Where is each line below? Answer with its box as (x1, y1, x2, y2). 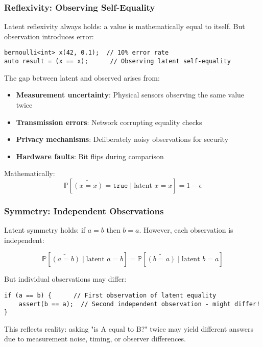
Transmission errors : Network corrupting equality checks (16, 116, 202, 127)
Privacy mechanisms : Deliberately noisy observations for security (16, 134, 229, 144)
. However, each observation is (139, 225, 233, 235)
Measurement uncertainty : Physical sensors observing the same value (16, 89, 245, 100)
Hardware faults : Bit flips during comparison (16, 151, 164, 161)
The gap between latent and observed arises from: (4, 72, 160, 83)
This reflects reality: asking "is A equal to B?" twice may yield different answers (4, 323, 253, 334)
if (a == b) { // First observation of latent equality (4, 291, 217, 299)
